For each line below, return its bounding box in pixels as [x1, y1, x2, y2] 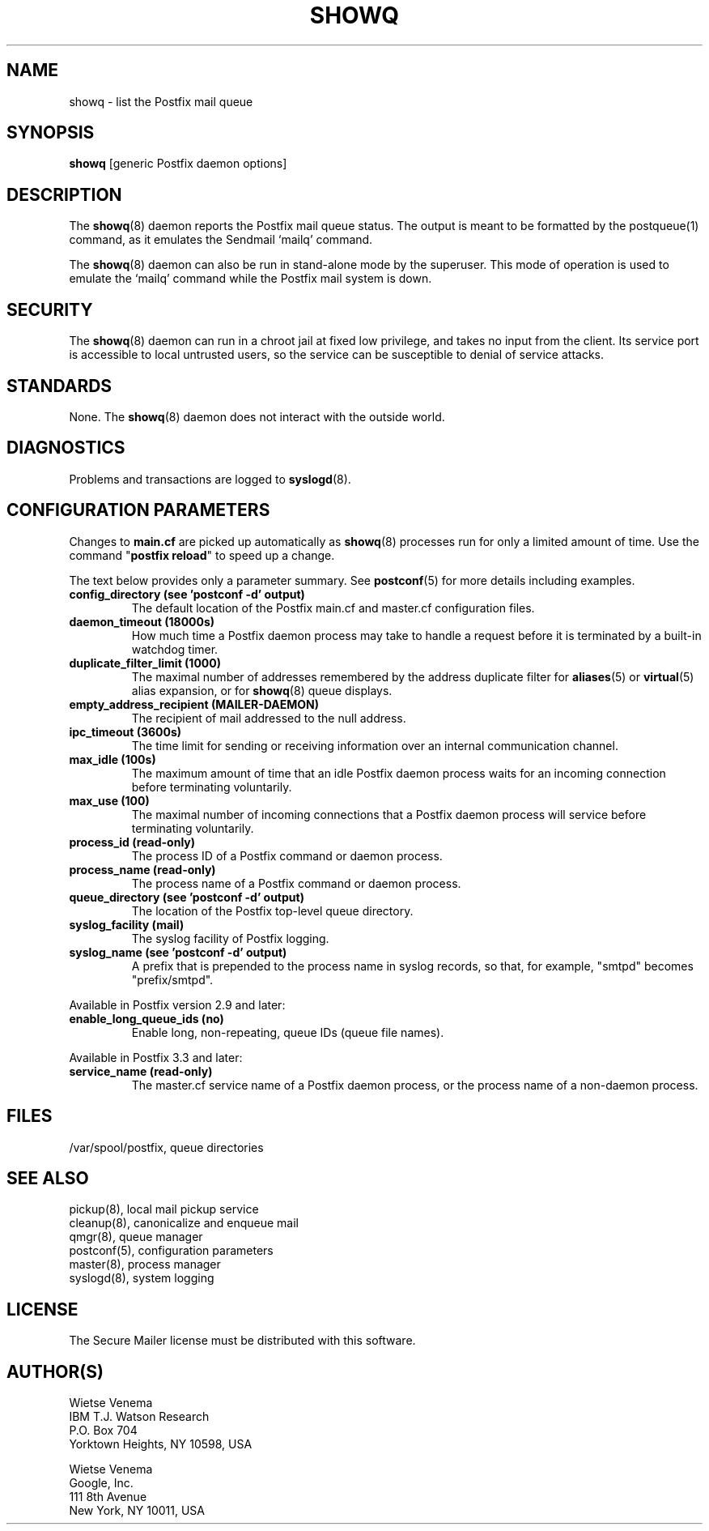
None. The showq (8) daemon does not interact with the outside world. [69, 409, 445, 424]
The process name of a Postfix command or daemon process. [131, 876, 461, 890]
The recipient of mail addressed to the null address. [131, 710, 406, 725]
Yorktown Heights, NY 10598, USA [69, 1437, 253, 1452]
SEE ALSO [6, 1167, 89, 1188]
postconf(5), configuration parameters [69, 1243, 274, 1258]
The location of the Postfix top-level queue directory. [131, 903, 414, 918]
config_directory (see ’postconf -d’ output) [69, 586, 305, 601]
